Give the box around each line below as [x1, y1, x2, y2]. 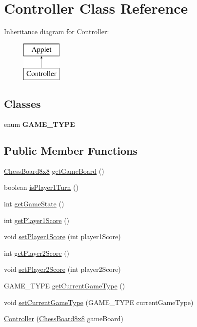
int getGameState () [4, 199, 64, 209]
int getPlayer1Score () [4, 215, 70, 225]
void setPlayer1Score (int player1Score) [4, 231, 121, 242]
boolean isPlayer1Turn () [4, 182, 79, 192]
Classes [4, 96, 41, 111]
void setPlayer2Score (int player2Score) [4, 264, 121, 274]
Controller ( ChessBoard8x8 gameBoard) [4, 313, 123, 324]
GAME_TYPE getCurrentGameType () [4, 281, 125, 291]
